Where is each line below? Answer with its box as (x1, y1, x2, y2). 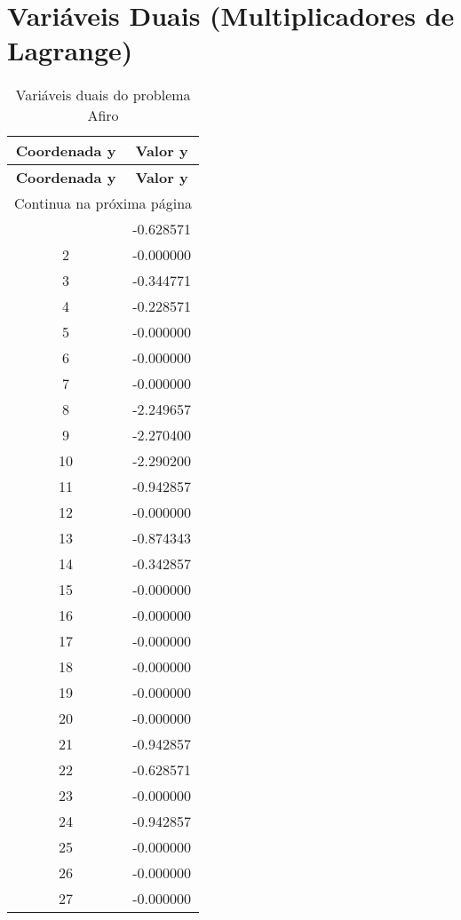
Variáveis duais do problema (15, 84, 191, 106)
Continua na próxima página (14, 193, 193, 214)
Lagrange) (7, 32, 133, 68)
